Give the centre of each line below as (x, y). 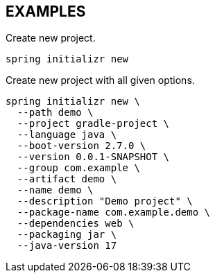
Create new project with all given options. (100, 80)
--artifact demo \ (67, 179)
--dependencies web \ (76, 224)
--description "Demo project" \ (105, 201)
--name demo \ (55, 190)
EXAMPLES (46, 11)
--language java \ (67, 135)
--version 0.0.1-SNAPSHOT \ (93, 157)
